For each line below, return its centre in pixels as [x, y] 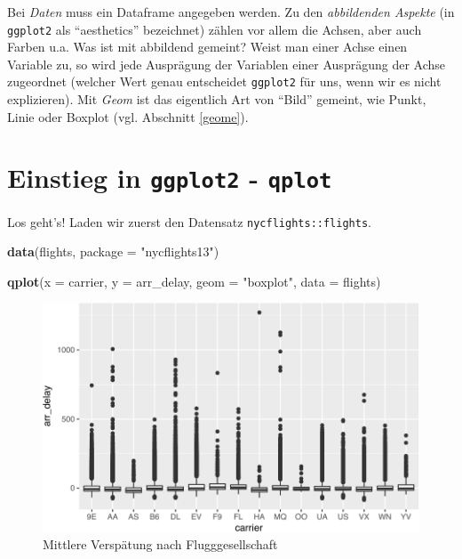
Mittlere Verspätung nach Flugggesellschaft [160, 544]
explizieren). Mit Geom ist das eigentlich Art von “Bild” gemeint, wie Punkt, [217, 99]
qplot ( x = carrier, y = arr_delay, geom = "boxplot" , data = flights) [194, 281]
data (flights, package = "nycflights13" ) [113, 251]
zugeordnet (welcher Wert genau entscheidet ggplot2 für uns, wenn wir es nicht [224, 81]
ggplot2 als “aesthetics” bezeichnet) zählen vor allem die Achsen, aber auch [215, 29]
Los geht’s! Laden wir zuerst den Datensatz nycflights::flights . [189, 221]
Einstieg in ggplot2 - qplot [170, 178]
